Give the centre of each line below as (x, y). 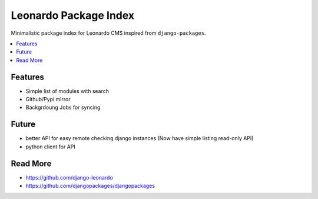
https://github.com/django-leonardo (69, 177)
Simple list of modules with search (67, 91)
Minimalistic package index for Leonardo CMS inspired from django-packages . (108, 33)
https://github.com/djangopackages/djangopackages (90, 186)
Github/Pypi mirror (48, 99)
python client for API (51, 147)
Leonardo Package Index (73, 15)
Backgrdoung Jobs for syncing (63, 107)
